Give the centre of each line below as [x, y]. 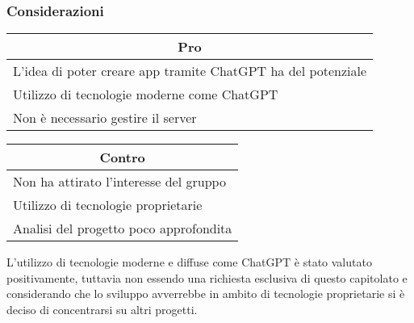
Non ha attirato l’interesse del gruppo [119, 182]
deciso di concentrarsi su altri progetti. [102, 309]
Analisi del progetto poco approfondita [123, 229]
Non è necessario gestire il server [105, 118]
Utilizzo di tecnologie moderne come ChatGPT [146, 94]
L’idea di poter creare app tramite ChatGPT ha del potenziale [190, 71]
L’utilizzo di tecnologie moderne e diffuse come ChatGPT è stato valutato [189, 262]
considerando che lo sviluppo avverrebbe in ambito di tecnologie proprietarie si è [206, 294]
